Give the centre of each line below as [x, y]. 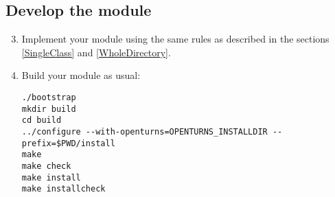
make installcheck [63, 189]
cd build [42, 120]
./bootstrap [49, 97]
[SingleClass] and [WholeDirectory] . [96, 52]
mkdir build [49, 109]
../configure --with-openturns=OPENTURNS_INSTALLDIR [145, 131]
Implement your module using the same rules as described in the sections [175, 39]
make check [46, 166]
